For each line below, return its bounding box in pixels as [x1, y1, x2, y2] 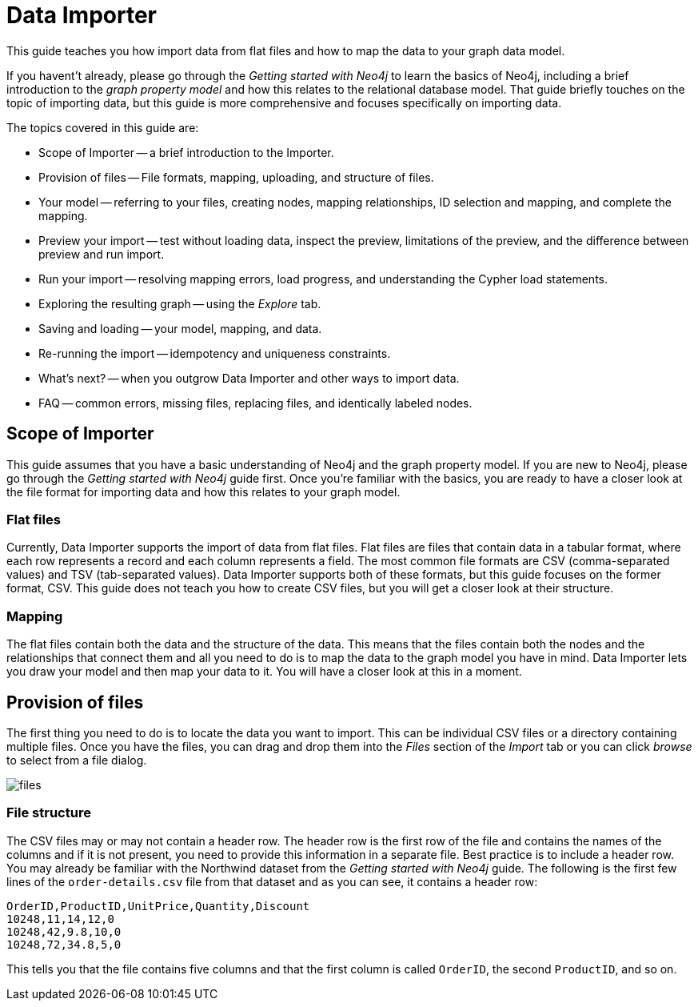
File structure [6, 804, 91, 821]
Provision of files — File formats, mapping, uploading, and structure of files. [38, 170, 434, 184]
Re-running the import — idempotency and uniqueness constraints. [38, 346, 391, 360]
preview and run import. [38, 247, 165, 261]
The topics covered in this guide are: [6, 120, 199, 134]
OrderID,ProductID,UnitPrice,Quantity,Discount [6, 899, 310, 913]
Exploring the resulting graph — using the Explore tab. [38, 296, 321, 311]
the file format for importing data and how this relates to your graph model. [6, 484, 401, 499]
